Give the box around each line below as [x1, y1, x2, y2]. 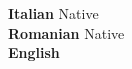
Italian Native [8, 3, 99, 23]
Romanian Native [8, 22, 125, 43]
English [8, 42, 60, 63]
